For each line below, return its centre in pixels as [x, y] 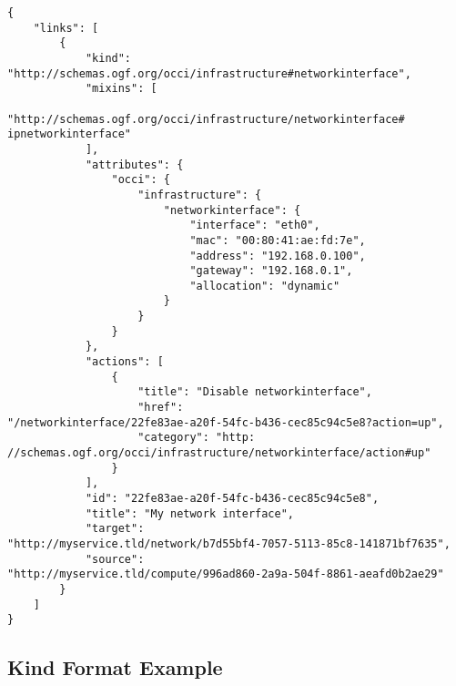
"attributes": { [134, 164]
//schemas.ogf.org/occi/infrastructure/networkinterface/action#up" [219, 453]
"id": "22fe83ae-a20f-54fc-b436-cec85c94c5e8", [232, 498]
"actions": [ [124, 362]
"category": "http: [197, 438]
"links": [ [66, 28]
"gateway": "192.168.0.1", [271, 271]
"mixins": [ [121, 89]
